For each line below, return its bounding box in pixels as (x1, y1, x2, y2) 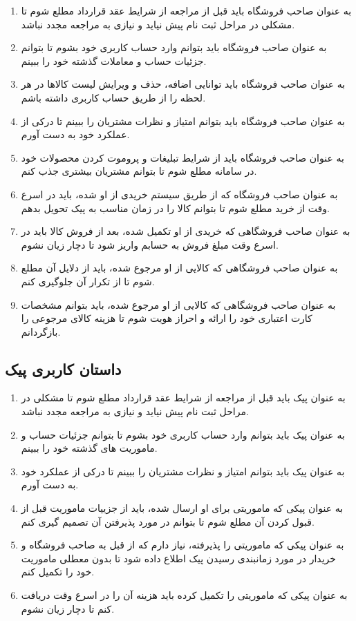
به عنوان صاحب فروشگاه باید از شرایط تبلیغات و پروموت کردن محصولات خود (21, 150, 344, 164)
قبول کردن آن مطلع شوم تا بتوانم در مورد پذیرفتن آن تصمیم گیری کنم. (21, 514, 315, 528)
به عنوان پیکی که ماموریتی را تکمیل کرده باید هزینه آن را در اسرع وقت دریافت (21, 588, 348, 602)
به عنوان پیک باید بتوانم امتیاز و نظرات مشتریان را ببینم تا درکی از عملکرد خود (21, 464, 345, 478)
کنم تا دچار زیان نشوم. (21, 601, 115, 615)
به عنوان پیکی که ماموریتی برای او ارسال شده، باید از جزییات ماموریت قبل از (21, 501, 344, 515)
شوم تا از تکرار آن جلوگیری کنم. (21, 274, 155, 288)
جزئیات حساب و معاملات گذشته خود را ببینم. (21, 53, 207, 68)
